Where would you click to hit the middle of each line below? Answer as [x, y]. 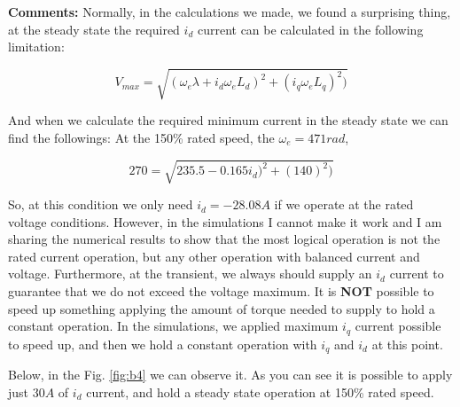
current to [417, 274]
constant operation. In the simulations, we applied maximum [173, 326]
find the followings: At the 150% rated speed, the [141, 137]
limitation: [36, 47]
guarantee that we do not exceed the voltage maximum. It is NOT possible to [221, 291]
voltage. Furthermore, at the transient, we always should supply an [190, 274]
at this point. [407, 344]
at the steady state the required [94, 29]
